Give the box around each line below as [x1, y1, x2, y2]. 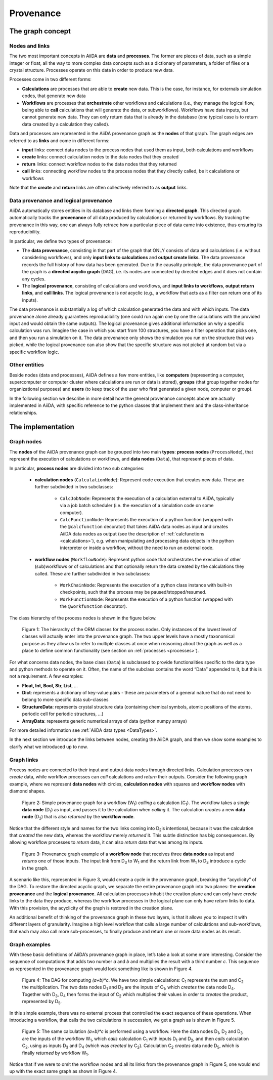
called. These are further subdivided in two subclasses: [34, 570, 151, 576]
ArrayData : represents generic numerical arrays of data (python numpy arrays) [22, 718, 187, 724]
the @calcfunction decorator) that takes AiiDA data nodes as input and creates [60, 524, 229, 530]
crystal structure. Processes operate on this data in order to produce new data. [9, 67, 174, 73]
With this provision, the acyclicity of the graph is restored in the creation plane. [9, 905, 174, 911]
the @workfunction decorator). [60, 603, 127, 609]
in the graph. [22, 865, 49, 871]
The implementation [9, 423, 74, 431]
